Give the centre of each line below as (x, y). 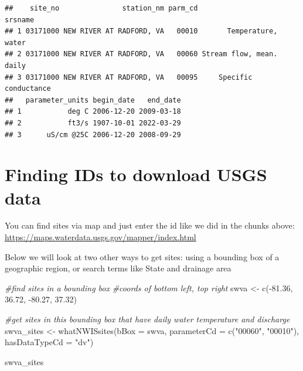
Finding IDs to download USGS (136, 174)
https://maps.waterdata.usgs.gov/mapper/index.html (101, 237)
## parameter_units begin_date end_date (93, 100)
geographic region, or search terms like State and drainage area (118, 268)
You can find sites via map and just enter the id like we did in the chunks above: (150, 225)
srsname (20, 20)
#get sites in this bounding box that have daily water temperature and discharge (147, 319)
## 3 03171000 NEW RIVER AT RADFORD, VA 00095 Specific (129, 77)
